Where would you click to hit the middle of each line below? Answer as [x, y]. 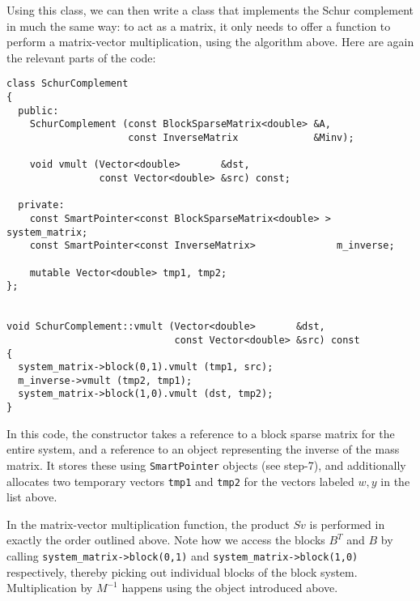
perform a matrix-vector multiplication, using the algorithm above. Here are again [210, 42]
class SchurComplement [68, 84]
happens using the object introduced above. [230, 588]
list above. [32, 497]
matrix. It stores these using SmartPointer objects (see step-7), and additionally [206, 465]
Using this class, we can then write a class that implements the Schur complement [210, 10]
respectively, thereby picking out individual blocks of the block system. [182, 571]
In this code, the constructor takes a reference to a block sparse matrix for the [201, 433]
